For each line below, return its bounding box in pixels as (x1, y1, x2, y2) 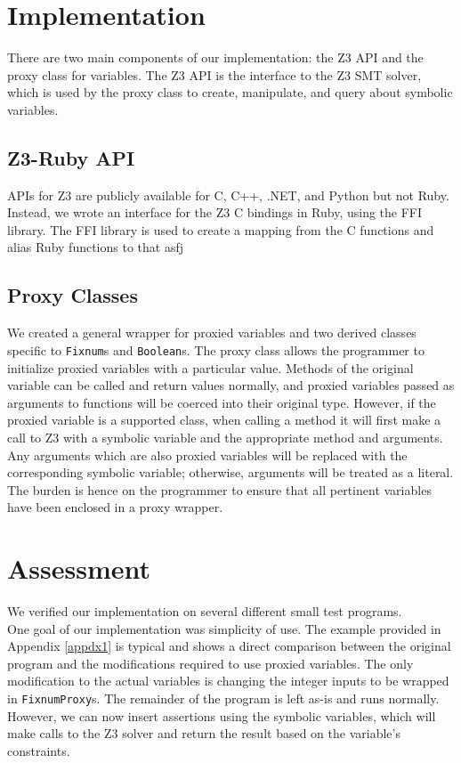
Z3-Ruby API (7, 143, 135, 171)
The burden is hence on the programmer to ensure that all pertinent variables (7, 480, 432, 499)
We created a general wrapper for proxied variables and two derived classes (7, 323, 417, 342)
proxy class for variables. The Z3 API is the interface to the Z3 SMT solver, (7, 65, 422, 84)
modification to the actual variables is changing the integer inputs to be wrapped (7, 671, 449, 690)
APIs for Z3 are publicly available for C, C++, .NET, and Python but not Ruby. (7, 185, 449, 204)
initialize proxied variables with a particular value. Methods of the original (7, 358, 414, 377)
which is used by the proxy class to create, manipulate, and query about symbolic (7, 83, 453, 101)
